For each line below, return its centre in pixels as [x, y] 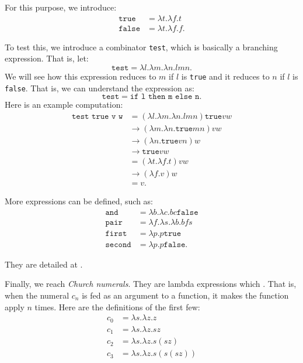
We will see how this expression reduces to [81, 76]
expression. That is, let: [47, 58]
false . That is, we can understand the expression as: [100, 88]
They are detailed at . [44, 264]
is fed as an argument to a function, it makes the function [185, 295]
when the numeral [37, 295]
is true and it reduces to [225, 76]
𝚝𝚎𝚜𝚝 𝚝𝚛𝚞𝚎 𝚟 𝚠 [97, 116]
